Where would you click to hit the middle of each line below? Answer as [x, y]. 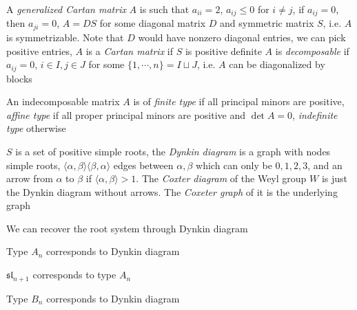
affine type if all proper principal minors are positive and [126, 114]
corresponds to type [74, 275]
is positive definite [223, 51]
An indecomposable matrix [63, 101]
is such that [164, 9]
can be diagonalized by [277, 64]
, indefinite [315, 114]
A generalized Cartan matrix [66, 9]
